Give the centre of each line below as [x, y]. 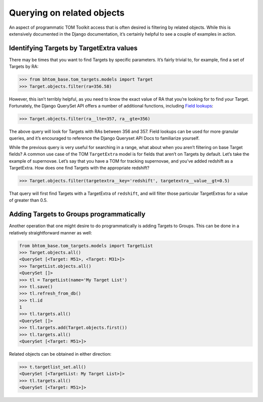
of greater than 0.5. [28, 200]
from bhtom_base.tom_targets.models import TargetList [86, 246]
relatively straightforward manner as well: [50, 233]
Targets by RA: [24, 66]
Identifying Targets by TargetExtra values [73, 48]
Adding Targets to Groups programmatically [77, 214]
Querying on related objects [67, 13]
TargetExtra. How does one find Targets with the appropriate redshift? [79, 168]
